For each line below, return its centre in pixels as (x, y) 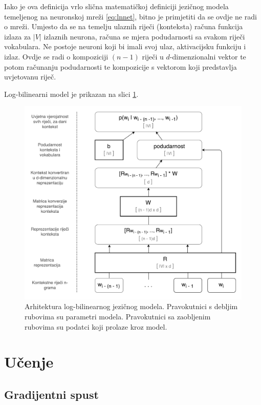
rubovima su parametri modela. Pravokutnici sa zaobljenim (118, 316)
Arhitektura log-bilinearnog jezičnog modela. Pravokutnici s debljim (131, 306)
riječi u (153, 56)
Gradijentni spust (51, 394)
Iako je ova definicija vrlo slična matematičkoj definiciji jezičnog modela (116, 6)
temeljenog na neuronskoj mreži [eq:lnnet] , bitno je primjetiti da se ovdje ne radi (130, 16)
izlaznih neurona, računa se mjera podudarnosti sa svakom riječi (144, 36)
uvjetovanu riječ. (30, 77)
